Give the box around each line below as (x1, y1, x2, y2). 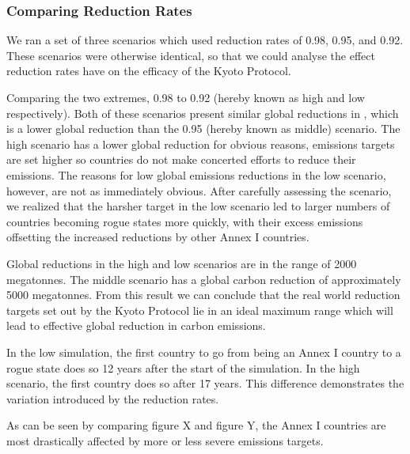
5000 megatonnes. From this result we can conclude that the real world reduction (6, 286, 401, 303)
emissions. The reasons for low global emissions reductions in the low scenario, (6, 166, 386, 183)
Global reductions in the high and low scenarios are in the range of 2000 (6, 255, 357, 271)
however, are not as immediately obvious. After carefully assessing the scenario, (6, 182, 392, 199)
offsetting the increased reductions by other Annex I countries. (6, 229, 309, 245)
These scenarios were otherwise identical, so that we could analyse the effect (6, 47, 375, 63)
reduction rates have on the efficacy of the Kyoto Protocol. (6, 62, 291, 79)
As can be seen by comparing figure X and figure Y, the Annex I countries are (6, 417, 386, 433)
